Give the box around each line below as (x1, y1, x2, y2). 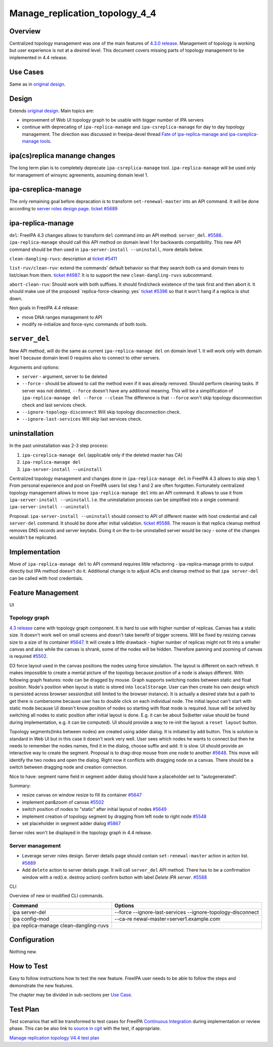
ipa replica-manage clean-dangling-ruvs (12, 922, 109, 929)
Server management (9, 842, 61, 849)
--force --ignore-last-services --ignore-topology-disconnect (114, 909, 259, 916)
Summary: (9, 782, 31, 789)
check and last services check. (22, 402, 87, 408)
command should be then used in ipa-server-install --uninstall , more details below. (9, 246, 203, 252)
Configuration (9, 936, 55, 944)
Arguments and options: (9, 364, 60, 370)
